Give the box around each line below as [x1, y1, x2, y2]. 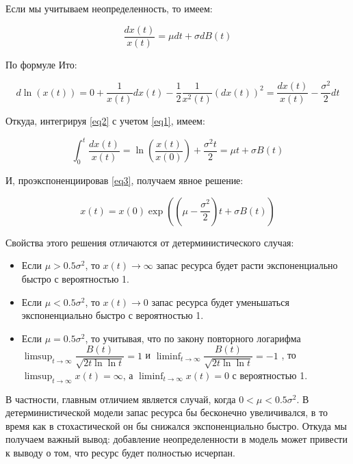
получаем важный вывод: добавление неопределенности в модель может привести [5, 432, 348, 446]
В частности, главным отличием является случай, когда [5, 391, 236, 406]
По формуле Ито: [5, 57, 77, 71]
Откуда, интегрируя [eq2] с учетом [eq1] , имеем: [5, 114, 205, 128]
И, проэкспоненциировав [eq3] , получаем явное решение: [5, 173, 244, 188]
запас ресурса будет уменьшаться [151, 294, 289, 309]
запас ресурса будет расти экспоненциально [156, 258, 338, 272]
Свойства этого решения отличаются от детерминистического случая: [5, 235, 294, 249]
